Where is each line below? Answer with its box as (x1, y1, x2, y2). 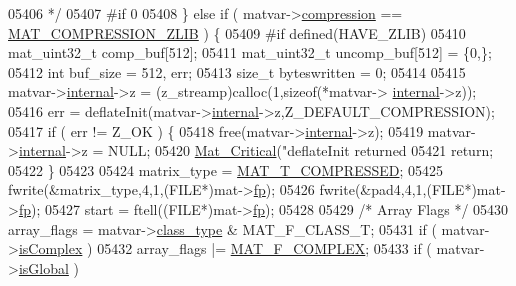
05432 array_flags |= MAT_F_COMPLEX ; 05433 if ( (97, 238, 432, 259)
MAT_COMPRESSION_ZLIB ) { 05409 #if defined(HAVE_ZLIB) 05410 (8, 22, 466, 43)
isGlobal (18, 257, 69, 278)
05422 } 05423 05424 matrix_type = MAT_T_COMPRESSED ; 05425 (8, 159, 444, 180)
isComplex (18, 238, 83, 259)
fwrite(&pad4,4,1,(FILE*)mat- (319, 179, 506, 200)
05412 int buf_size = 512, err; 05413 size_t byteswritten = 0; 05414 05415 (8, 61, 466, 82)
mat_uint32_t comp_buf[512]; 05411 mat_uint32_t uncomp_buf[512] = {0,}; (8, 42, 492, 63)
